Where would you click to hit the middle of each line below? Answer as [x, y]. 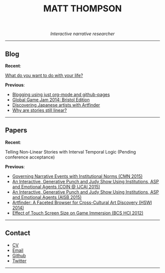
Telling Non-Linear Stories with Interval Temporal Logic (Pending [70, 152]
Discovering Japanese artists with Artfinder [56, 105]
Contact [18, 233]
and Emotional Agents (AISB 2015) [47, 197]
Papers [16, 131]
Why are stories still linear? [40, 110]
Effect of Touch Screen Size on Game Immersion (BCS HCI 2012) [78, 213]
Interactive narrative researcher [82, 34]
